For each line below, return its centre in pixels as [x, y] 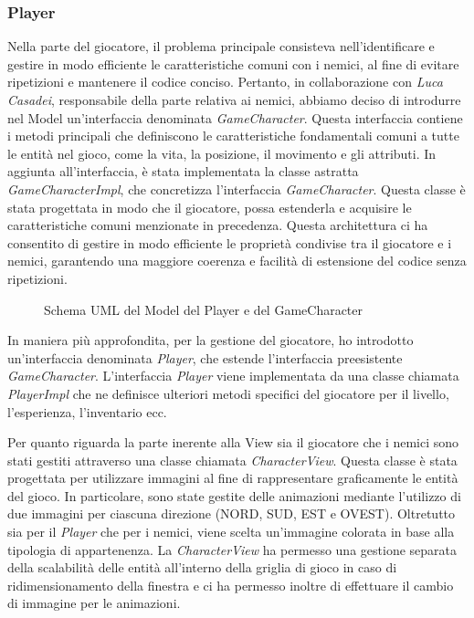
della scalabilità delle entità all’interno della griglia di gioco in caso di [202, 567]
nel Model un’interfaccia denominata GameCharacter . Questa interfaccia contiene [235, 117]
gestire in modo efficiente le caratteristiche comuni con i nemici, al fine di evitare [233, 63]
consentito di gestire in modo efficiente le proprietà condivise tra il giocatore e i [230, 242]
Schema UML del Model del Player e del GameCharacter [204, 309]
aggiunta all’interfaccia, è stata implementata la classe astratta [183, 171]
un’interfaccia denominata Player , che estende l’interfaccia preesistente [205, 357]
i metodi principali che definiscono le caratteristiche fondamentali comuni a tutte [233, 136]
